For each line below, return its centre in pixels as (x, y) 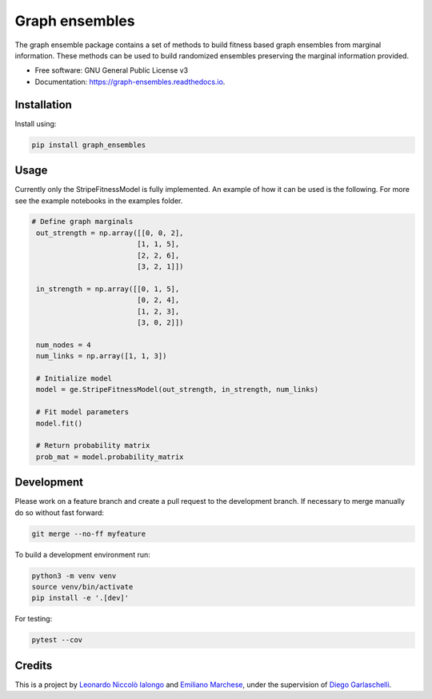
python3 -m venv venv (74, 575)
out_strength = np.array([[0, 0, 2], (110, 233)
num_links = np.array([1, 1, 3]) (102, 356)
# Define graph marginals (82, 222)
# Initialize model (74, 378)
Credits (34, 665)
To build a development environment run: (83, 554)
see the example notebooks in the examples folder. (99, 201)
